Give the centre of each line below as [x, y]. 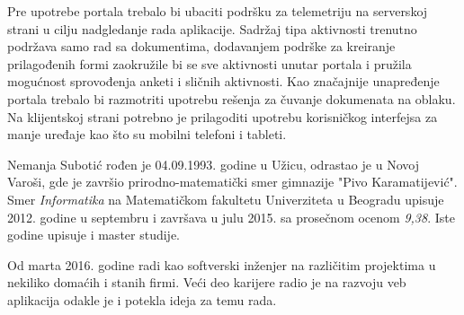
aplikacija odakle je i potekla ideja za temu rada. [142, 299]
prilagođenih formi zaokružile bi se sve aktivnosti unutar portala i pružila [210, 63]
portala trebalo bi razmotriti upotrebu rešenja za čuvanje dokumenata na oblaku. [232, 98]
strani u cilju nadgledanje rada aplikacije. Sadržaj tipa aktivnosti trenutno [212, 28]
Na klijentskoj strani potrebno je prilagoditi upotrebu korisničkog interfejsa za [223, 116]
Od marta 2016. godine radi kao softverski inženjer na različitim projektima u [222, 264]
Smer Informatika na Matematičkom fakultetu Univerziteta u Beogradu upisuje [226, 199]
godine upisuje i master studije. [94, 235]
